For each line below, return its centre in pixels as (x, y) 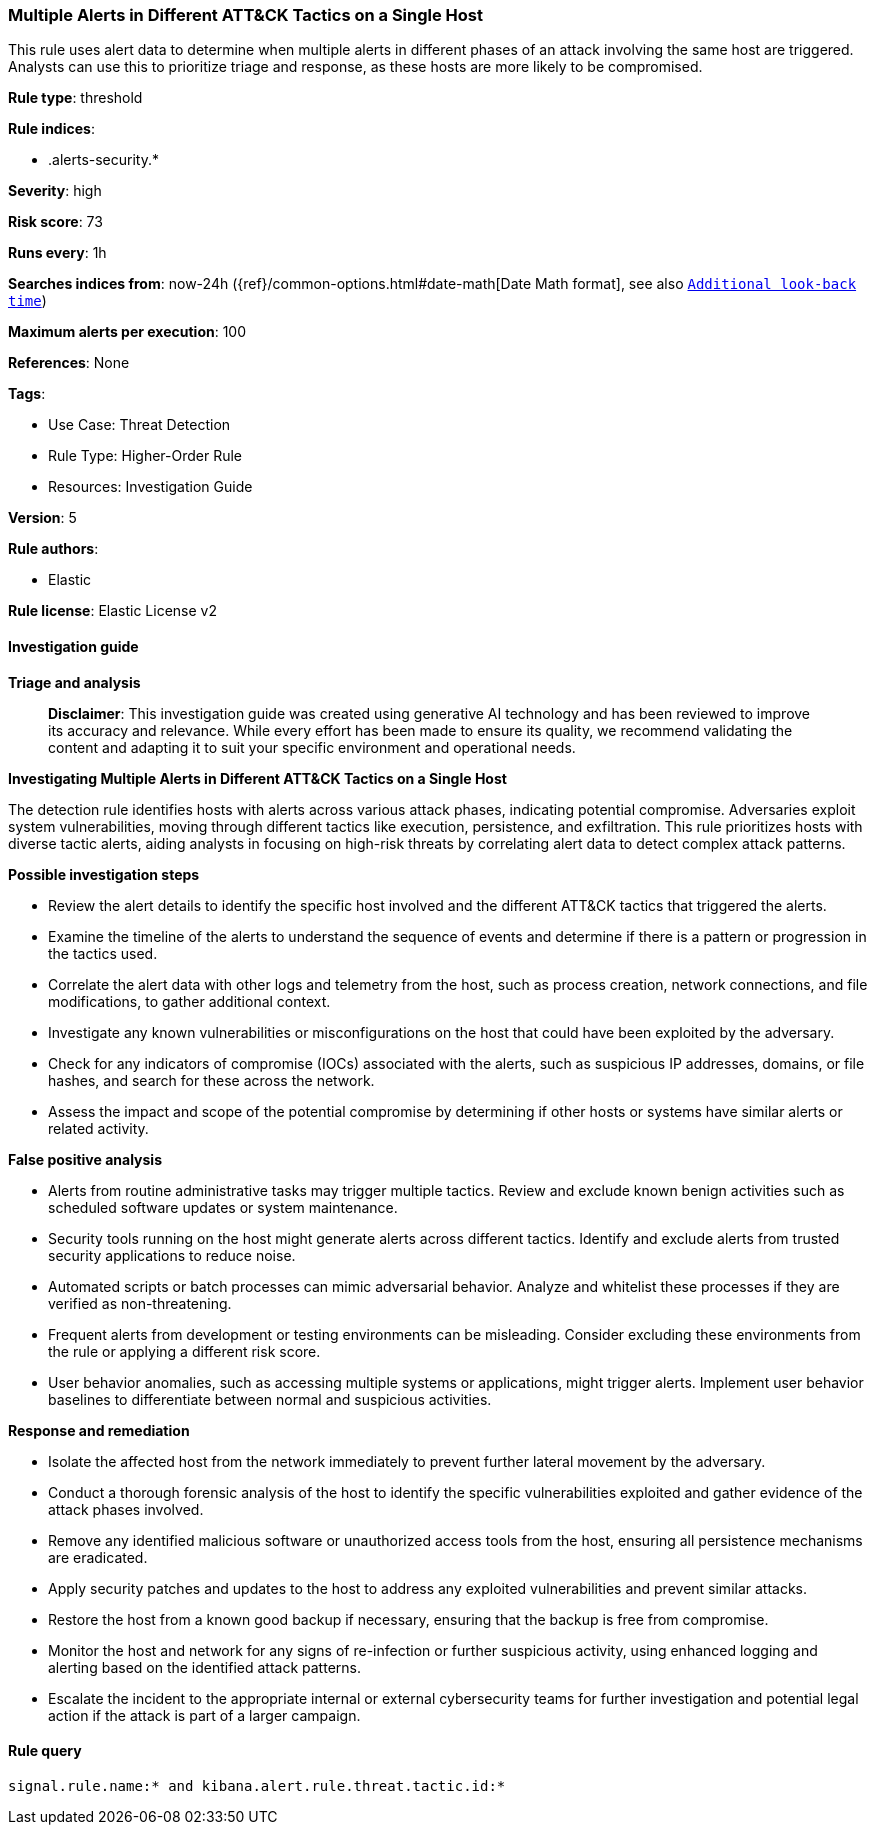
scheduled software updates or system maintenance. (223, 1207)
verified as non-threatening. (140, 1303)
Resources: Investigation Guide (150, 487)
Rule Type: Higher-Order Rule (145, 456)
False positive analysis (85, 1159)
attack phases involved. (126, 1509)
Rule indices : (51, 129)
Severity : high (55, 191)
